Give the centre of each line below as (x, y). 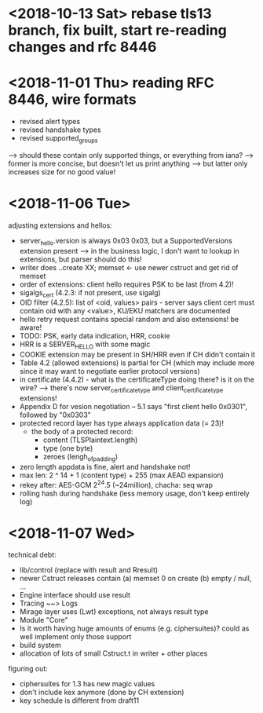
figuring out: (28, 669)
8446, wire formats (72, 100)
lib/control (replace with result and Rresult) (89, 570)
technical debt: (32, 555)
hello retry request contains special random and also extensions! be (129, 320)
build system (40, 645)
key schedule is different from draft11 (79, 700)
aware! (31, 327)
